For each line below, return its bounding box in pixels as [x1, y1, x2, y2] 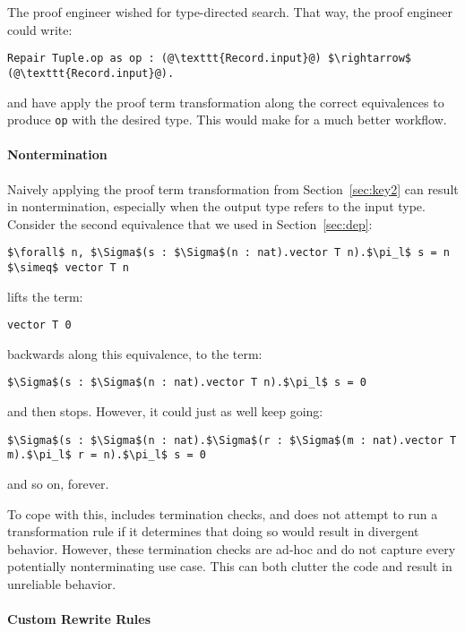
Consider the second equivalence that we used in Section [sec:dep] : [7, 214, 373, 233]
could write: [7, 20, 73, 38]
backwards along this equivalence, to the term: [7, 344, 263, 363]
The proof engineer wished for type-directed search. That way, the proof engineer [7, 3, 453, 21]
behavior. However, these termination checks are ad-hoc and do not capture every [7, 539, 456, 558]
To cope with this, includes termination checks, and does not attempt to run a [7, 504, 438, 523]
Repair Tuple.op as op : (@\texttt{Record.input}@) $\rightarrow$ [7, 52, 412, 65]
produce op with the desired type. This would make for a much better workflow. [7, 110, 447, 129]
